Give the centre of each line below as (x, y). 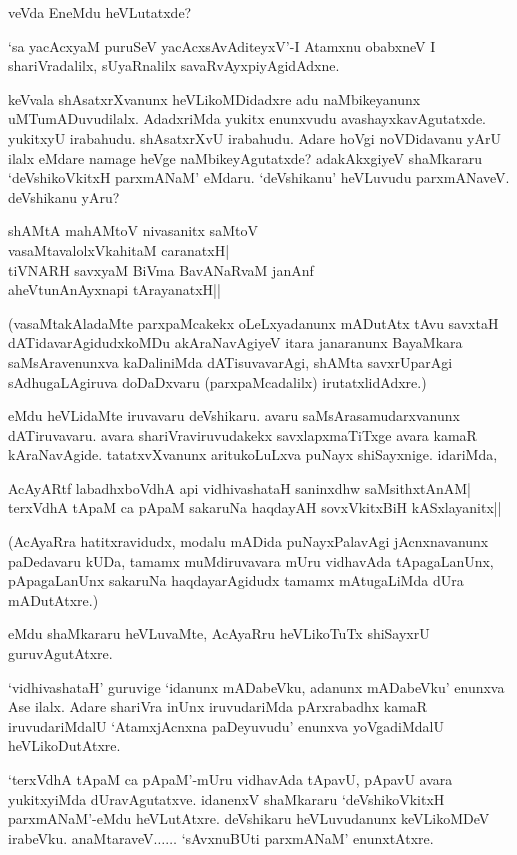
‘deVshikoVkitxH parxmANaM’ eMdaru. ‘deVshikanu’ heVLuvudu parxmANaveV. (259, 177)
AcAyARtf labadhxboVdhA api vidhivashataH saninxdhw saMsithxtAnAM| (239, 487)
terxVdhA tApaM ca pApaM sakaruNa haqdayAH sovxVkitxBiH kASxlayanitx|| (255, 507)
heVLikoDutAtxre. (64, 745)
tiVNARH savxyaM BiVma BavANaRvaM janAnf (161, 269)
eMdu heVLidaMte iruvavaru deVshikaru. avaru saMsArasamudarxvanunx (234, 415)
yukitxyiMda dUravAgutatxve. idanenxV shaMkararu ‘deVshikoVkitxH (226, 798)
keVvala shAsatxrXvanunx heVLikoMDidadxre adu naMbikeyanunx (214, 98)
